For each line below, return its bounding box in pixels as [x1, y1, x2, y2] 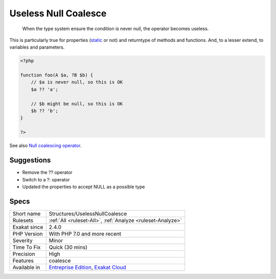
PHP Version [12, 230, 43, 237]
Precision [12, 250, 35, 258]
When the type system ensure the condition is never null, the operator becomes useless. [22, 26, 209, 32]
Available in [12, 264, 40, 271]
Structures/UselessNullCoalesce [49, 210, 127, 217]
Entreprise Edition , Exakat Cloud [49, 264, 126, 271]
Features [12, 257, 34, 264]
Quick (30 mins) [49, 243, 88, 250]
